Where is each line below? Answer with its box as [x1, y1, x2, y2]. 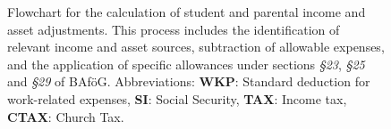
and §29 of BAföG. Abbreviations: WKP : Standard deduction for [7, 72, 370, 91]
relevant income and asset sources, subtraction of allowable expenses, [7, 37, 385, 56]
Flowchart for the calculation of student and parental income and [7, 3, 366, 20]
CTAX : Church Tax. [7, 107, 124, 125]
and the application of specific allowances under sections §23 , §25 [7, 54, 365, 73]
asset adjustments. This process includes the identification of [7, 20, 340, 38]
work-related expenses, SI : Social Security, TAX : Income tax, [7, 89, 347, 108]
